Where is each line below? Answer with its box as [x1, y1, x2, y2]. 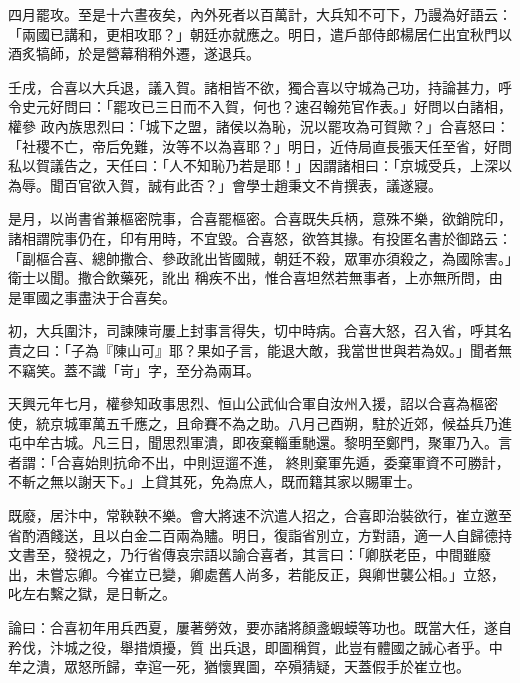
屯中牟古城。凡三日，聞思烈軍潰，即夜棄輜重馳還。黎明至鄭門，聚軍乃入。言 [8, 432, 512, 453]
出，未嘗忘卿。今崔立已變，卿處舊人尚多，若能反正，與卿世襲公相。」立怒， [8, 563, 505, 584]
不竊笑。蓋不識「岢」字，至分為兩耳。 [8, 359, 260, 380]
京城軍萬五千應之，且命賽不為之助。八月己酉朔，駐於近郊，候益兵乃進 [49, 412, 512, 433]
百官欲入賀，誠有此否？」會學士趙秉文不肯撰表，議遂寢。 [63, 174, 442, 195]
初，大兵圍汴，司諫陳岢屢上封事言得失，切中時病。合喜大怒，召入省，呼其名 [8, 320, 512, 341]
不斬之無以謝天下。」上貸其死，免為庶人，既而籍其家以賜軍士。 [8, 471, 421, 492]
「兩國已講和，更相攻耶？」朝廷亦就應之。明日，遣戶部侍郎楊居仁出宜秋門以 [8, 23, 512, 44]
